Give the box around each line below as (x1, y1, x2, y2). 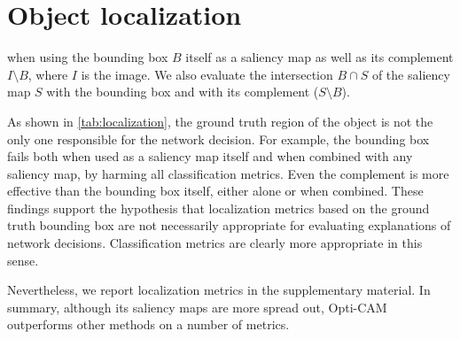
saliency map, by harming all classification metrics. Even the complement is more (7, 164, 449, 182)
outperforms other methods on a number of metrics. (7, 315, 290, 334)
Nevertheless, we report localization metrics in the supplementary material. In (7, 281, 431, 299)
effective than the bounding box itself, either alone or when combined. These (7, 181, 424, 200)
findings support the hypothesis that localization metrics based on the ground (7, 198, 430, 217)
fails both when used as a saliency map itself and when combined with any (7, 147, 413, 166)
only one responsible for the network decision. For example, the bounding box (7, 129, 430, 148)
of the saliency (371, 65, 450, 83)
